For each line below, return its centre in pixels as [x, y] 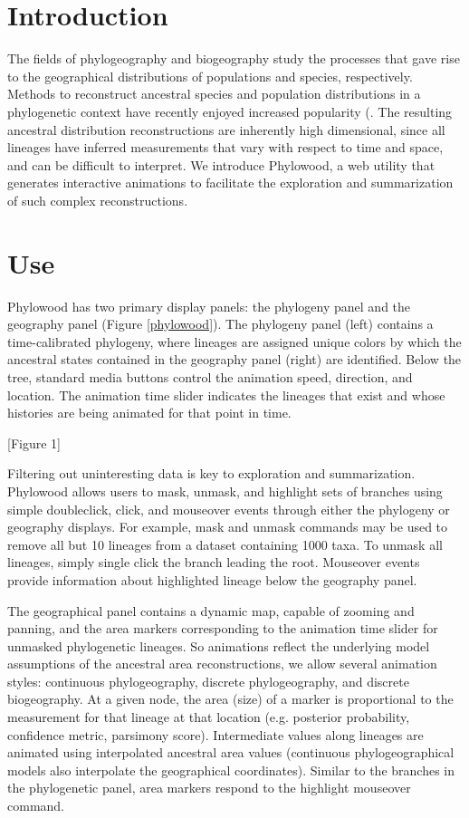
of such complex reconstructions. [98, 200]
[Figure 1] [34, 443]
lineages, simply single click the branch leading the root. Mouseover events [214, 562]
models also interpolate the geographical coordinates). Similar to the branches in [231, 770]
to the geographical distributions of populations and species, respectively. [210, 76]
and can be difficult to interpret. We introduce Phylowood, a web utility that [221, 164]
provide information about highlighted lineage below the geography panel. [212, 579]
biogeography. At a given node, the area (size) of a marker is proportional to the [230, 699]
